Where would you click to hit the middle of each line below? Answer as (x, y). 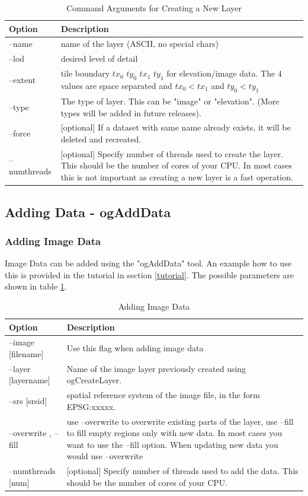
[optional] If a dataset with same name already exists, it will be (176, 127)
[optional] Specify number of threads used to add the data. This (182, 471)
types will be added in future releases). (131, 112)
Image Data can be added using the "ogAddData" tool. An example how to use (148, 263)
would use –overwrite (105, 456)
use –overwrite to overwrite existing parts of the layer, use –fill (180, 421)
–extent (23, 80)
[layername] (30, 380)
